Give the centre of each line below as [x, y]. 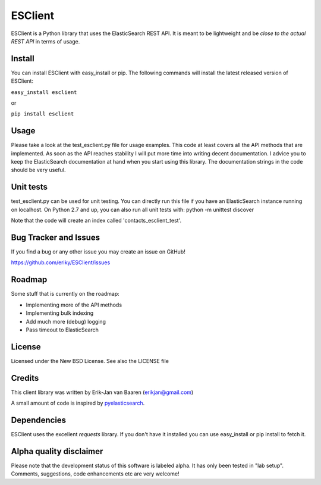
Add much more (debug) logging [66, 321]
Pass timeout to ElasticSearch [62, 330]
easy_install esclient [44, 92]
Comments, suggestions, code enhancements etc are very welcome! [95, 474]
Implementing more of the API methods [74, 305]
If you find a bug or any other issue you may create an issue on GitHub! [98, 252]
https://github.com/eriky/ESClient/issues [61, 262]
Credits [25, 378]
